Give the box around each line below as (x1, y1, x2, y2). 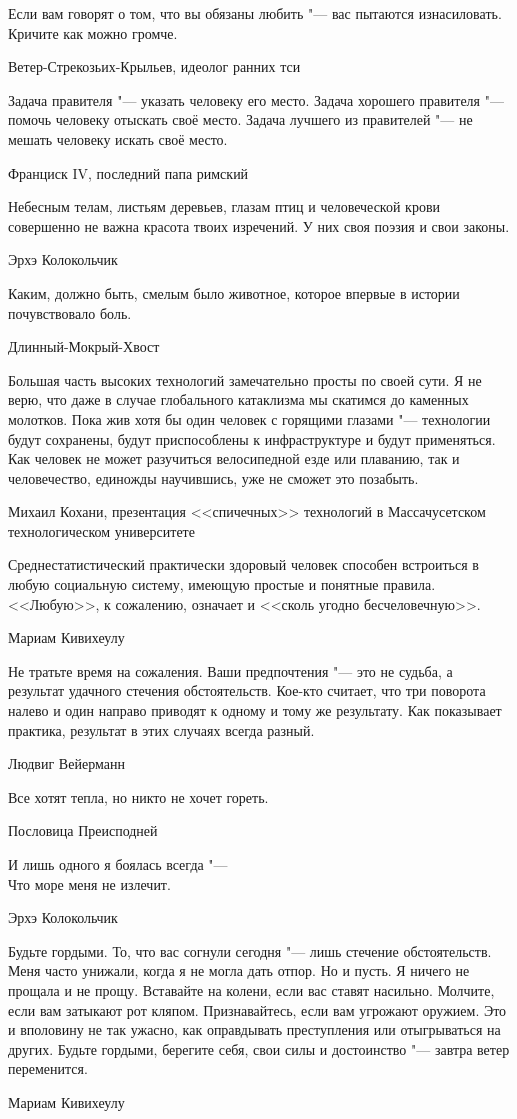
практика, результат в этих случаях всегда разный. (8, 719, 315, 740)
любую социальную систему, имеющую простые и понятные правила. (8, 574, 436, 595)
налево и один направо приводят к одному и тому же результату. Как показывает (8, 700, 502, 721)
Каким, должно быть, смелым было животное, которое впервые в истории (8, 282, 460, 303)
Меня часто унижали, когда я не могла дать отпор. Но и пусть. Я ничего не (8, 960, 470, 981)
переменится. (8, 1058, 88, 1079)
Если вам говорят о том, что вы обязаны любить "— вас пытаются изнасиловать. (8, 3, 502, 23)
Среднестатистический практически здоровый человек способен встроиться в (8, 554, 479, 575)
